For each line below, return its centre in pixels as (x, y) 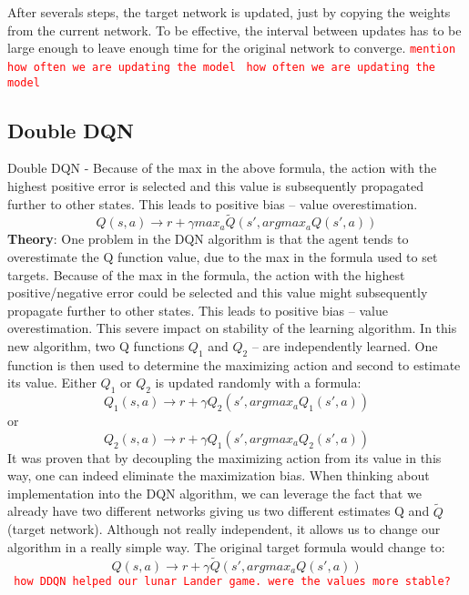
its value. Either (52, 383)
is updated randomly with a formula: (258, 383)
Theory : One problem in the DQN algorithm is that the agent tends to (208, 239)
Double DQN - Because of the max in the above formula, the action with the (222, 168)
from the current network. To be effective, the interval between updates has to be (234, 30)
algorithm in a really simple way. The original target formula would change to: (226, 546)
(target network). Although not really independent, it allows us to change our (224, 529)
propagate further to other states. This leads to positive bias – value (198, 310)
